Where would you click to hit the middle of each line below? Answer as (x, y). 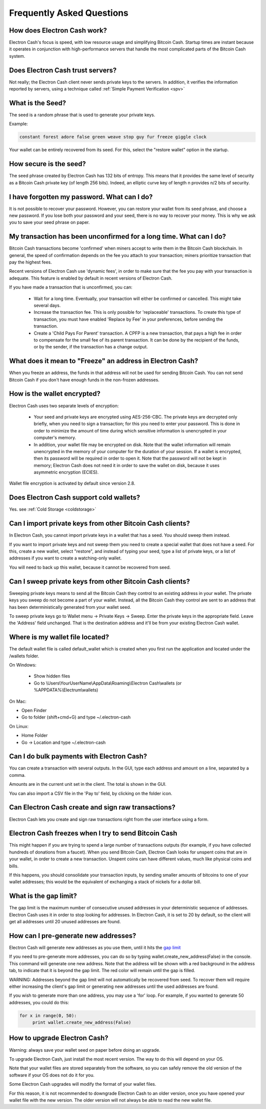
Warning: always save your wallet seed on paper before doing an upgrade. (85, 1050)
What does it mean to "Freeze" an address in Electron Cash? (104, 361)
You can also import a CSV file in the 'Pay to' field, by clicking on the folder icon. (91, 793)
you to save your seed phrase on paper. (50, 222)
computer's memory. (55, 438)
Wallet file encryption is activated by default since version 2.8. (72, 483)
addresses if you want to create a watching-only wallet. (66, 558)
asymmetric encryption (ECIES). (66, 472)
